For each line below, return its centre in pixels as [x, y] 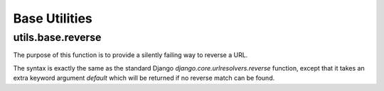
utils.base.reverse [57, 37]
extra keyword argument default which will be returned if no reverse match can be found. [144, 78]
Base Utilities [53, 18]
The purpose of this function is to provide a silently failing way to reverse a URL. [130, 55]
